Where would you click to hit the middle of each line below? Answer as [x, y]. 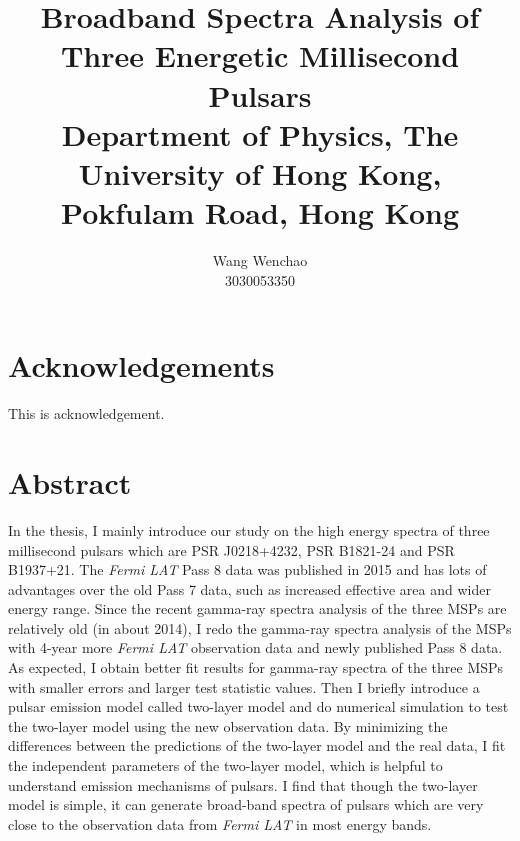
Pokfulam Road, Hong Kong [260, 212]
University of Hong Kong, [260, 172]
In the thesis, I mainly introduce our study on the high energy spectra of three [249, 529]
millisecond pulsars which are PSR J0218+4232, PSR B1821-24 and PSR [231, 549]
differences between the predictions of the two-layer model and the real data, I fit [257, 745]
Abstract [70, 481]
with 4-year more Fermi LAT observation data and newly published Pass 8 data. [255, 647]
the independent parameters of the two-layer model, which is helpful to [225, 765]
